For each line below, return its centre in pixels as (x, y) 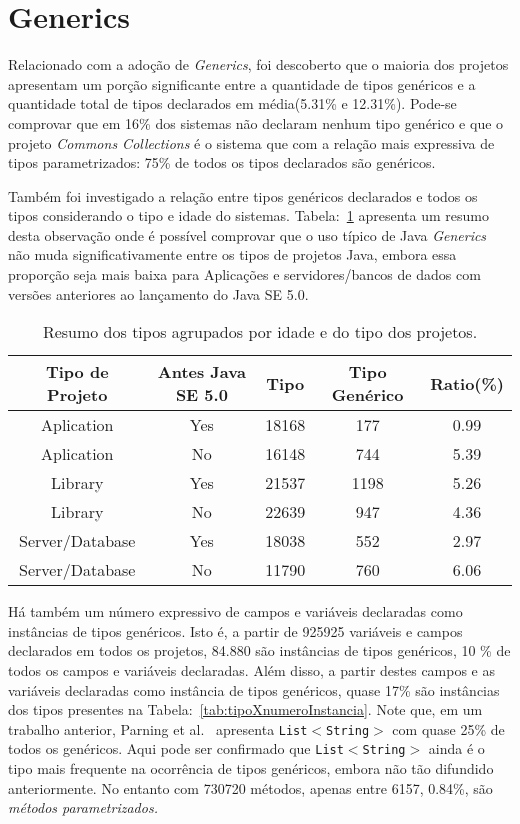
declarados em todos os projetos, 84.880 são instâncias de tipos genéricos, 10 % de (259, 650)
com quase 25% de (448, 728)
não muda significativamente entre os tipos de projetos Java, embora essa (232, 254)
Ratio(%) (467, 383)
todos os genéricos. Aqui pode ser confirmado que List (176, 748)
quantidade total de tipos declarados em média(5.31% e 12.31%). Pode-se (232, 103)
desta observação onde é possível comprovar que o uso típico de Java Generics (247, 234)
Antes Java (201, 372)
